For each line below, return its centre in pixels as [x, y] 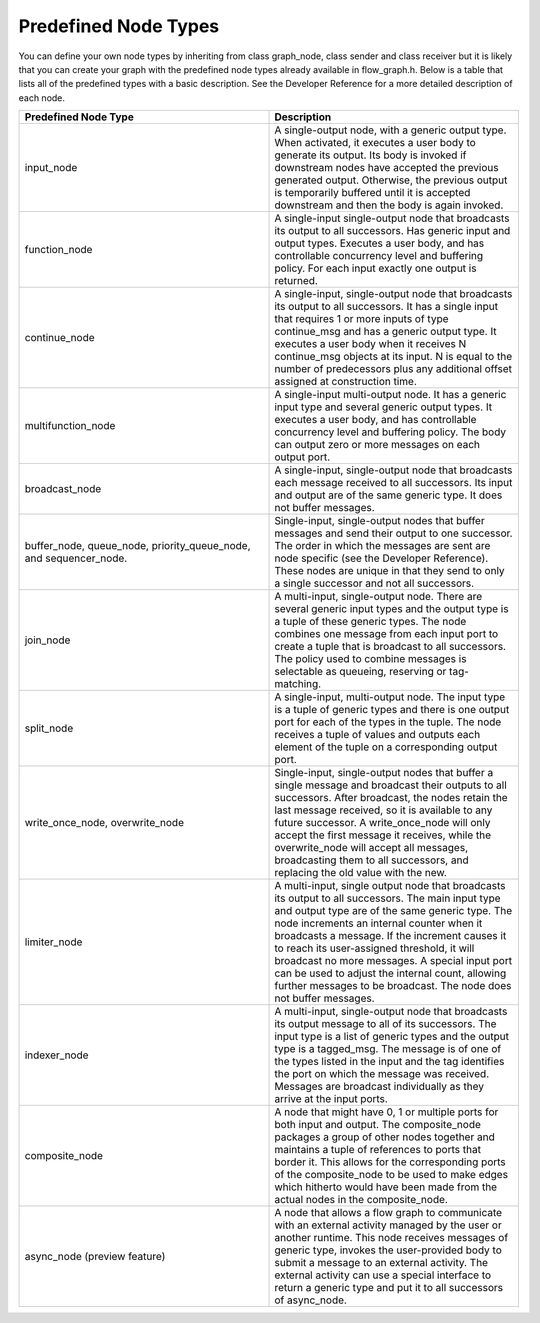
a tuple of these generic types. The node [370, 622]
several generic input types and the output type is [391, 609]
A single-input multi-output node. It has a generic [390, 395]
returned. [296, 281]
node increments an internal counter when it [378, 923]
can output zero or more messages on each [377, 445]
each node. [41, 97]
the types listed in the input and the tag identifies [389, 1062]
